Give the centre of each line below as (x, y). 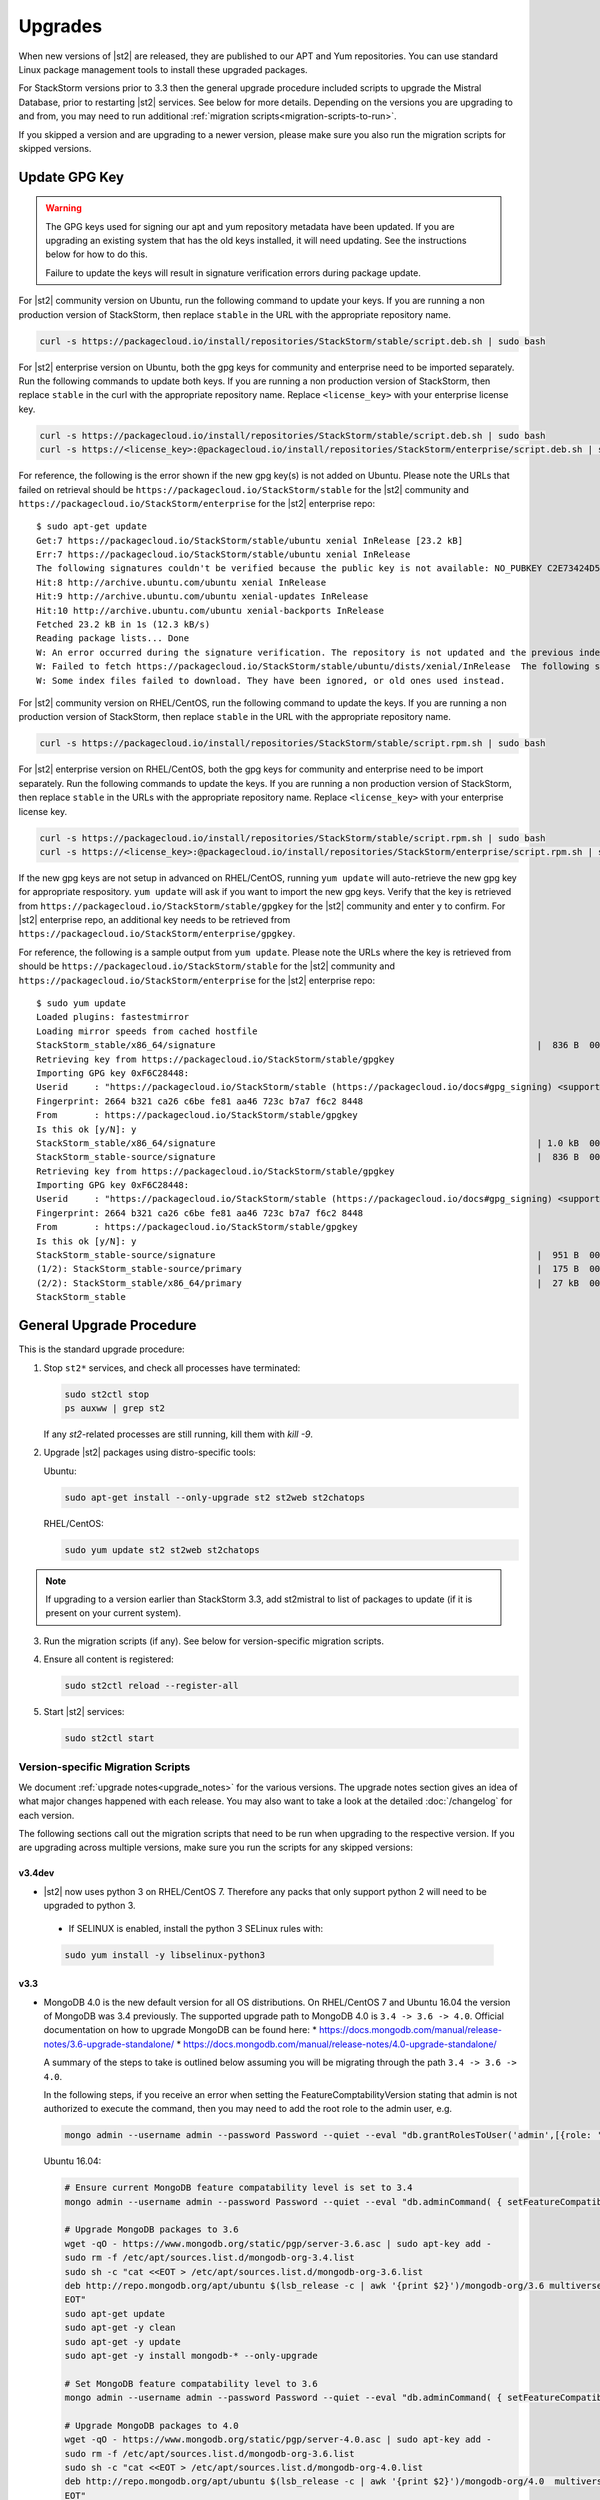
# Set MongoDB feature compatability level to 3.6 (191, 2383)
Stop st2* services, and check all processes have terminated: (172, 1367)
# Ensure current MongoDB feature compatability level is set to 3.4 (238, 2188)
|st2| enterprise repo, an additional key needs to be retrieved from (154, 920)
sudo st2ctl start (109, 1738)
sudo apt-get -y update (123, 2341)
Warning (63, 208)
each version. (46, 1815)
